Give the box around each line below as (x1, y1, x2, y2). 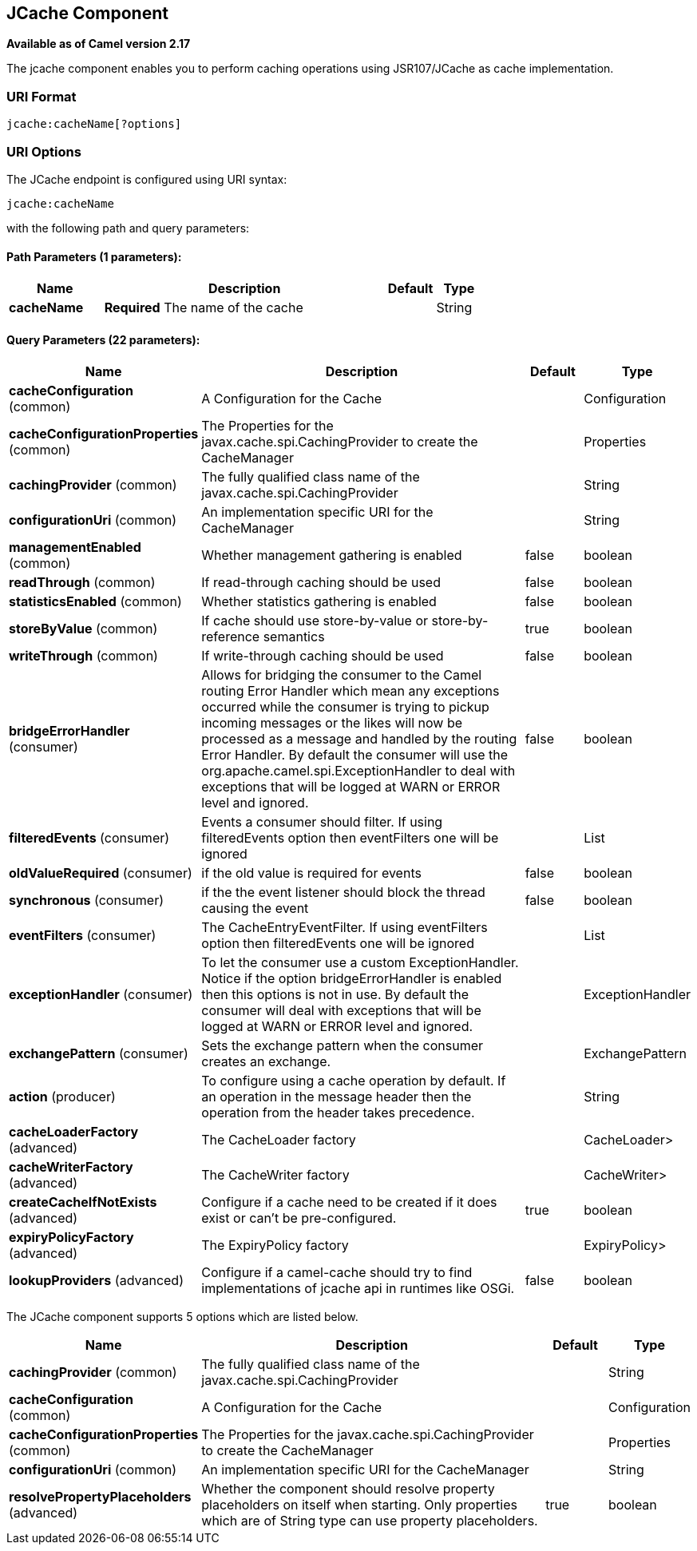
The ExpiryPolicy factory (201, 1237, 349, 1254)
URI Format (6, 88, 77, 105)
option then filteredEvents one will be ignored (201, 935, 474, 952)
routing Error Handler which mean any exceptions (201, 683, 500, 700)
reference (201, 629, 260, 645)
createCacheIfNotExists (9, 1194, 157, 1211)
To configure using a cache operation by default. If (201, 1073, 506, 1089)
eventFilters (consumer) (9, 927, 156, 944)
